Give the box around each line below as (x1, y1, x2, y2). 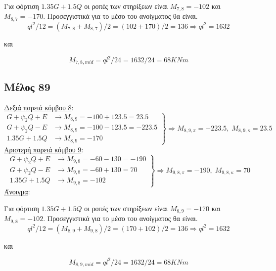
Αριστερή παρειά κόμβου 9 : (4, 144, 84, 154)
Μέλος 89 (4, 79, 50, 94)
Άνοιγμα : (4, 186, 30, 197)
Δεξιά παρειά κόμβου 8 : (4, 102, 74, 112)
